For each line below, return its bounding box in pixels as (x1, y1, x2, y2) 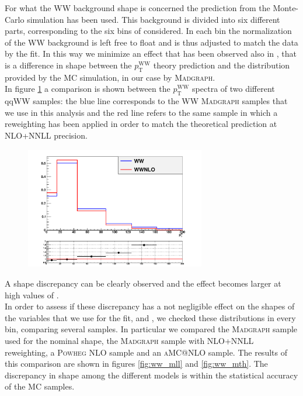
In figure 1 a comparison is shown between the (5, 82, 170, 95)
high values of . (5, 288, 59, 301)
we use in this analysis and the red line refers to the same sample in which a (5, 106, 278, 118)
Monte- (273, 2, 299, 13)
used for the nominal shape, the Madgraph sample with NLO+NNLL (5, 334, 254, 346)
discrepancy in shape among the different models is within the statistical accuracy (5, 369, 298, 381)
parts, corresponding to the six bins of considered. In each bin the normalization (5, 25, 292, 37)
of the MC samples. (5, 380, 75, 392)
